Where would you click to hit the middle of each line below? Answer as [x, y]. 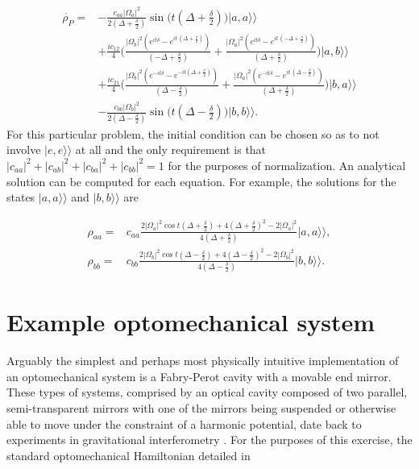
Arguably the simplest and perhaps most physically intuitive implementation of [203, 361]
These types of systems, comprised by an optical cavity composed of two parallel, [207, 392]
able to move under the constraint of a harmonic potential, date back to [184, 423]
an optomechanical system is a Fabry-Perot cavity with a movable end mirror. [199, 376]
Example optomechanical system [191, 322]
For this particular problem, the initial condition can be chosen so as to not [193, 133]
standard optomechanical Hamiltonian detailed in [129, 455]
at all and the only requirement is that [171, 149]
